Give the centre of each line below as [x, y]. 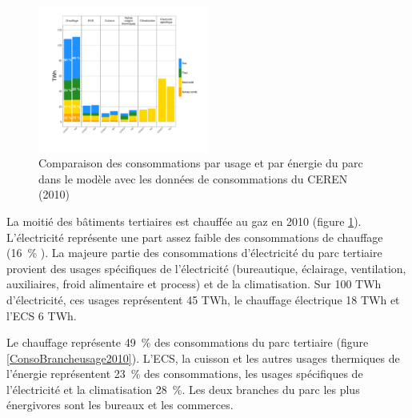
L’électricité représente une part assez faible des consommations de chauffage [195, 237]
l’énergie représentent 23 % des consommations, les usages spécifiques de [185, 374]
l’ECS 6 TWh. [42, 315]
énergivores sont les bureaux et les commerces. [120, 405]
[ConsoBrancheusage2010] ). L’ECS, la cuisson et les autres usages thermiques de [203, 358]
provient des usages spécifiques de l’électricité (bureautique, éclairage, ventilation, [206, 268]
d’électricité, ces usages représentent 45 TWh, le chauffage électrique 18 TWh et [203, 299]
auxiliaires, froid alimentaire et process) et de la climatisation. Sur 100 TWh [194, 284]
